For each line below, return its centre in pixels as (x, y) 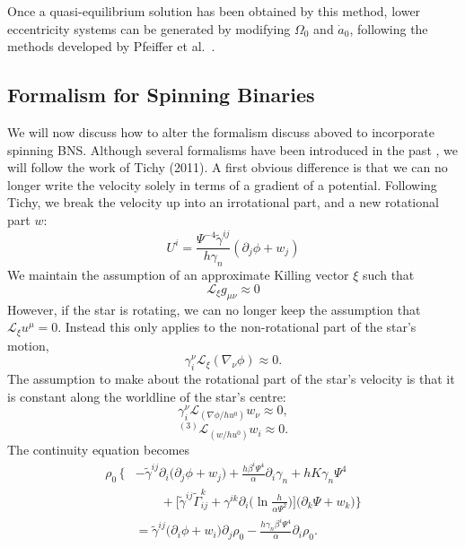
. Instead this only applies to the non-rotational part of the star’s (237, 327)
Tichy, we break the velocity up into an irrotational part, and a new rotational (223, 202)
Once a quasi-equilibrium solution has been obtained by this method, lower (214, 11)
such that (389, 275)
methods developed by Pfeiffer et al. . (111, 46)
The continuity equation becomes (99, 449)
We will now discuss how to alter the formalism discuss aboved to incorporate (221, 131)
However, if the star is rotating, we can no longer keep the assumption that (214, 309)
